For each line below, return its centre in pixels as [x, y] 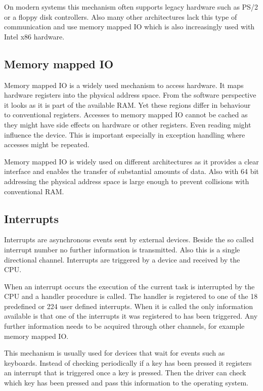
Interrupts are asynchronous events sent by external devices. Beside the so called [129, 240]
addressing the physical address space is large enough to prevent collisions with [127, 181]
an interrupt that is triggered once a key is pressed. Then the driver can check [125, 373]
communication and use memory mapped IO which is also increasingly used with [129, 27]
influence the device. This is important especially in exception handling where [125, 134]
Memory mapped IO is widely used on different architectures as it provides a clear [131, 161]
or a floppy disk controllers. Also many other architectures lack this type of [121, 16]
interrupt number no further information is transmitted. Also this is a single [122, 249]
